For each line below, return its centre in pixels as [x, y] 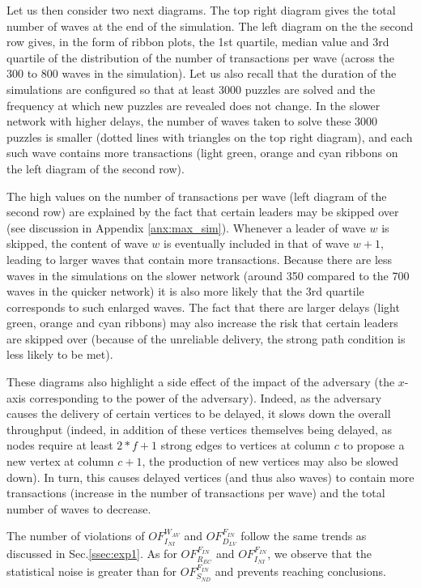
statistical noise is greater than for [92, 571]
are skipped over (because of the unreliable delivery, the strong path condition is [206, 338]
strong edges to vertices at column [246, 445]
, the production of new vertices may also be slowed [270, 461]
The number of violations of [76, 536]
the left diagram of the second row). [96, 168]
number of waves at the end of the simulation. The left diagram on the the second [210, 26]
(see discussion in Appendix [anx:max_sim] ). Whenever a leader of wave [186, 227]
